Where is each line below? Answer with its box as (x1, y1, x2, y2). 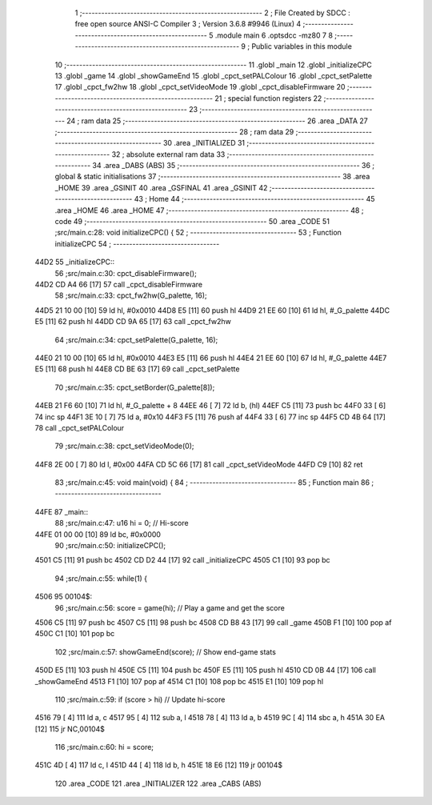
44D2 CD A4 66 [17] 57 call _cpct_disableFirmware (34, 279, 203, 289)
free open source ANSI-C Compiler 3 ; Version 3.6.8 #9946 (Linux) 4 (74, 19, 302, 29)
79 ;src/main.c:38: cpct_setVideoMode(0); (54, 441, 194, 451)
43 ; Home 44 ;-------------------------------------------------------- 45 (134, 194, 375, 204)
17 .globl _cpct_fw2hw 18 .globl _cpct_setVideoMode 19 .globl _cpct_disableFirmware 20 (54, 82, 346, 92)
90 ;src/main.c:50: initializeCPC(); (54, 541, 166, 551)
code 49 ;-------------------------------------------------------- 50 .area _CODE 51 (54, 217, 330, 226)
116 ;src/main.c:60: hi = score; (54, 743, 154, 752)
